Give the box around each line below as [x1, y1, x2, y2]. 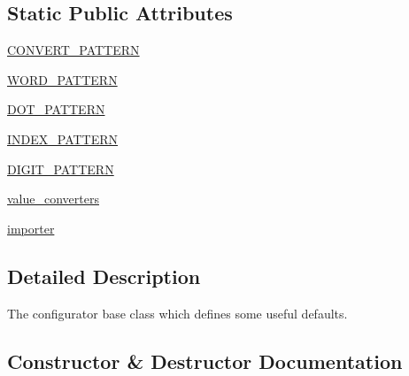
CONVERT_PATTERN [7, 41, 140, 59]
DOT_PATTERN [7, 100, 105, 119]
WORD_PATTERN [7, 70, 118, 88]
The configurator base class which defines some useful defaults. [7, 303, 348, 322]
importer [7, 219, 55, 237]
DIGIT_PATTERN [7, 159, 114, 178]
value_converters [7, 189, 99, 208]
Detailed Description [7, 262, 201, 289]
